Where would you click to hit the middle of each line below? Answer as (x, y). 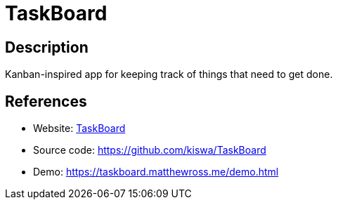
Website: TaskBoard (79, 128)
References (46, 101)
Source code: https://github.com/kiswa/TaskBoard (150, 150)
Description (47, 47)
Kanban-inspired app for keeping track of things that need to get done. (169, 74)
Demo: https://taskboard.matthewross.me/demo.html (156, 172)
